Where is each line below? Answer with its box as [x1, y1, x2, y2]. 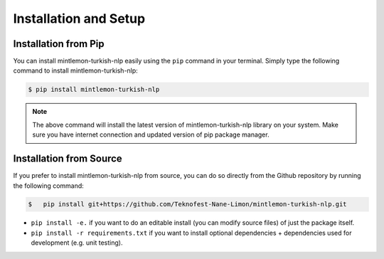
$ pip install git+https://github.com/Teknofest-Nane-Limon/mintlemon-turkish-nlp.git [28, 200, 348, 208]
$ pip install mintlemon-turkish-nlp [28, 85, 160, 94]
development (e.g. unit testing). [31, 238, 123, 247]
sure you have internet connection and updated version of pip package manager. [32, 130, 270, 139]
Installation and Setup [13, 11, 146, 26]
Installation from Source [13, 153, 122, 165]
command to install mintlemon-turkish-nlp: [13, 66, 138, 75]
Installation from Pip [13, 38, 105, 50]
